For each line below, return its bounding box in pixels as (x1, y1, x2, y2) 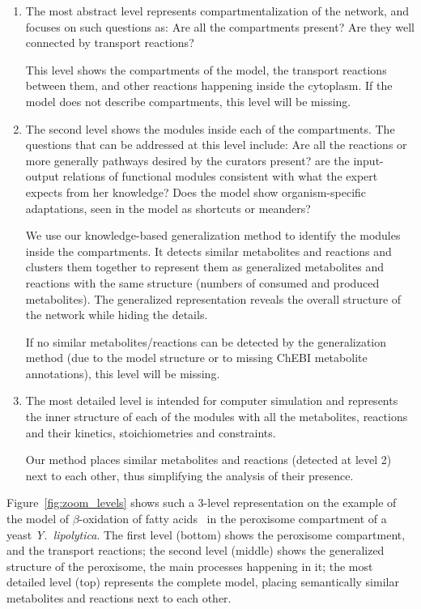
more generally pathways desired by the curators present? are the (25, 151, 350, 168)
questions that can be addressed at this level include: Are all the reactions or (25, 136, 407, 153)
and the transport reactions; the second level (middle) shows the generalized (6, 542, 385, 559)
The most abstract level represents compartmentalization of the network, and (25, 2, 410, 19)
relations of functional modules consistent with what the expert (62, 168, 378, 185)
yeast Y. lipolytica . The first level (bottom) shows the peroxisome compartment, (6, 526, 406, 543)
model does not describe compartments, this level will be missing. (25, 92, 351, 109)
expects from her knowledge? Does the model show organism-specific (25, 183, 367, 200)
